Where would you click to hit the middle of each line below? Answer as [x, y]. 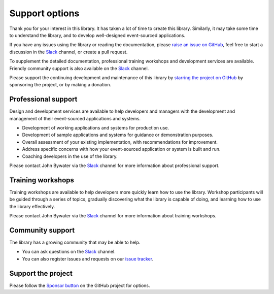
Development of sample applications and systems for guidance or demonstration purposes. [118, 135]
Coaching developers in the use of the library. [70, 156]
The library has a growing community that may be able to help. [75, 242]
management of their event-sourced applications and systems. [75, 118]
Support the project [41, 273]
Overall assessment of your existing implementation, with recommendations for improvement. [120, 142]
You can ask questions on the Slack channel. [69, 252]
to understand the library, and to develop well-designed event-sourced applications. [97, 35]
